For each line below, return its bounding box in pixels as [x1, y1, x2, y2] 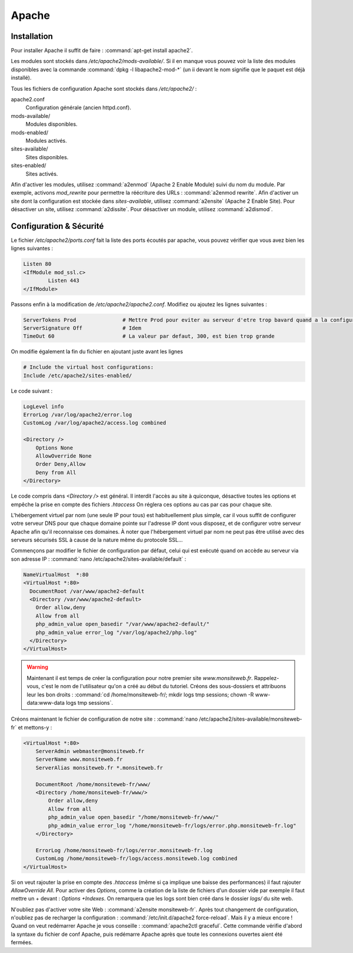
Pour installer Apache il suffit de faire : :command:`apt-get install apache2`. [11, 47, 194, 54]
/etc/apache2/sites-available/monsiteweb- [199, 715, 302, 722]
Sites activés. [25, 170, 58, 177]
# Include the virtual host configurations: [23, 364, 154, 371]
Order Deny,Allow [35, 461, 86, 468]
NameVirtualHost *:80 [23, 571, 89, 578]
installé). [11, 74, 32, 81]
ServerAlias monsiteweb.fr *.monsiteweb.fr [35, 764, 163, 771]
